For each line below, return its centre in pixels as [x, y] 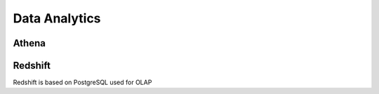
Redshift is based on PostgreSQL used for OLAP [82, 82]
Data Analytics [57, 18]
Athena [29, 43]
